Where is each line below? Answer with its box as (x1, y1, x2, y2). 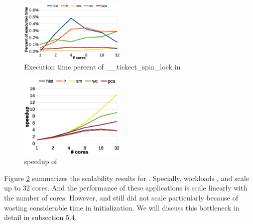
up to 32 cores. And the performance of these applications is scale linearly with (4, 182, 247, 193)
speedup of (24, 156, 57, 166)
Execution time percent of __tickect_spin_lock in (24, 61, 181, 71)
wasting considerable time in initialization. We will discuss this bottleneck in (4, 202, 239, 212)
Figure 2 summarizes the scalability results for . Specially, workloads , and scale (4, 172, 249, 183)
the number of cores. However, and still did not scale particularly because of (4, 192, 238, 202)
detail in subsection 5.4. (4, 212, 77, 222)
